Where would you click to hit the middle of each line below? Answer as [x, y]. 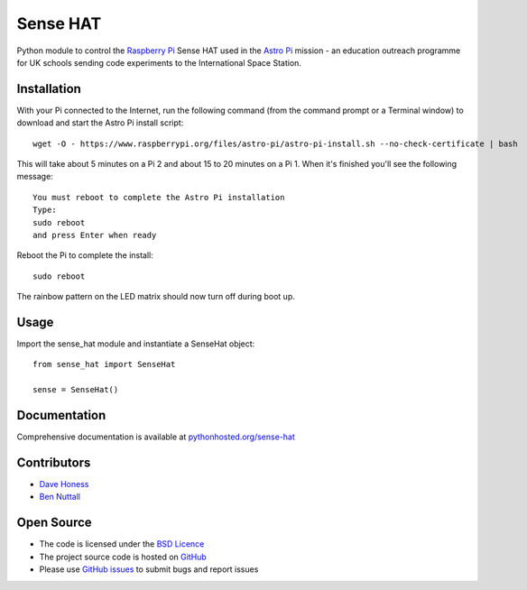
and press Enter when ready [95, 235]
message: [35, 177]
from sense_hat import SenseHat [104, 364]
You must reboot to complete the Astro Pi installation [159, 197]
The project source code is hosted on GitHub [123, 557]
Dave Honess [64, 484]
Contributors [54, 462]
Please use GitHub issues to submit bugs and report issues [149, 569]
